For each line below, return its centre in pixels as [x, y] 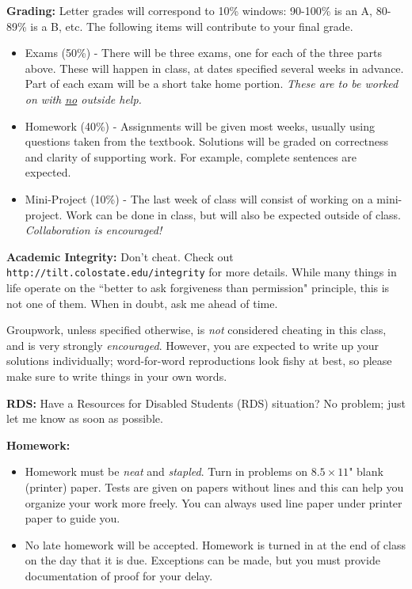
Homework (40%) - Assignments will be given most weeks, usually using [200, 125]
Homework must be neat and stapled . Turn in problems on [166, 471]
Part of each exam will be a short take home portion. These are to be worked [212, 84]
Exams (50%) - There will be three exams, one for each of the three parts [203, 53]
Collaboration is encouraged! [93, 230]
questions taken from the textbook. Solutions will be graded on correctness [207, 141]
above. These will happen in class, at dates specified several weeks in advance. [214, 68]
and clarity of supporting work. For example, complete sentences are [191, 156]
